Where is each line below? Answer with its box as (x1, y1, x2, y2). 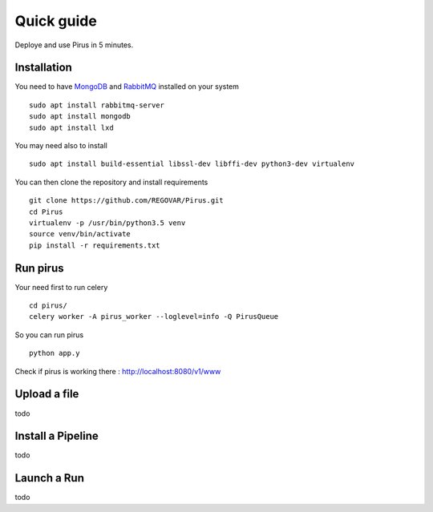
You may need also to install (14, 141, 107, 151)
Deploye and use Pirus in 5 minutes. (14, 40, 134, 50)
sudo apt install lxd (29, 123, 114, 132)
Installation (14, 61, 72, 75)
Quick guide (14, 12, 98, 30)
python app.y (29, 349, 80, 358)
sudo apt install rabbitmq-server (29, 100, 164, 110)
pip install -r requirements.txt (29, 240, 160, 250)
